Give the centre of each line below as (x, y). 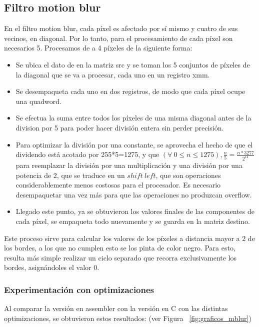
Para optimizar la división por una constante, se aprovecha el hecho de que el (134, 144)
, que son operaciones (188, 175)
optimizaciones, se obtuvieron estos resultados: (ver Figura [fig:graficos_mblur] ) (128, 318)
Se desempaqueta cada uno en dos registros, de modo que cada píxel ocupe (130, 91)
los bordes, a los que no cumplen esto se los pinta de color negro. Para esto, (120, 248)
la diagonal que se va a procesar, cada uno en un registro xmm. (113, 74)
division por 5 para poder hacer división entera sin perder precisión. (120, 127)
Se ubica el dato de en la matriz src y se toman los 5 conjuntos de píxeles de (133, 64)
